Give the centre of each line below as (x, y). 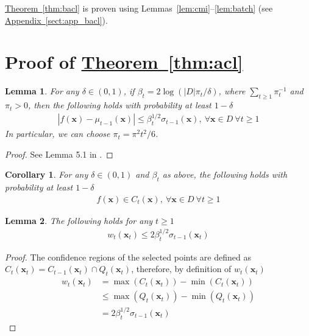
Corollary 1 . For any (47, 174)
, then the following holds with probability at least (119, 105)
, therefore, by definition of (181, 269)
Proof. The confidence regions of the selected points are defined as (128, 257)
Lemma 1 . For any (42, 91)
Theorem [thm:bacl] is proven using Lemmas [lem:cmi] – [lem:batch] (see (139, 8)
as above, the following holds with (225, 174)
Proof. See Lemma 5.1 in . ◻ (59, 154)
